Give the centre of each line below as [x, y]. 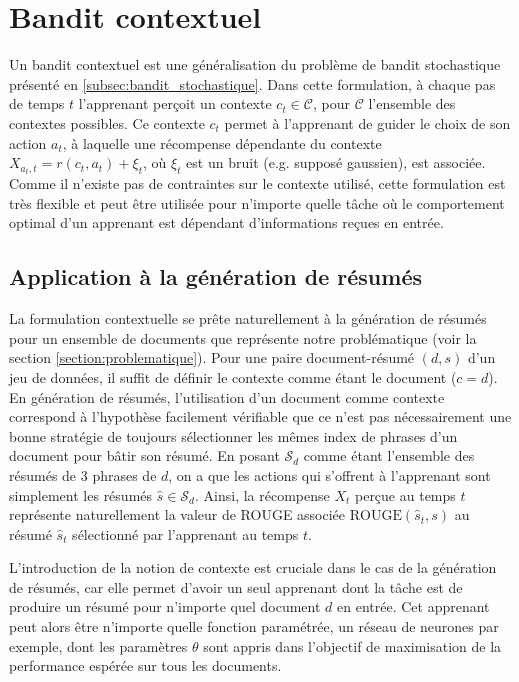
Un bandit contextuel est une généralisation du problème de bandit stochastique [255, 64]
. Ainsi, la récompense [262, 494]
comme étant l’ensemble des [389, 455]
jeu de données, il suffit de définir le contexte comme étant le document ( [233, 376]
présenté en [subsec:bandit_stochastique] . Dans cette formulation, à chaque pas [252, 83]
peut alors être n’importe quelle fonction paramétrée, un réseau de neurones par [254, 626]
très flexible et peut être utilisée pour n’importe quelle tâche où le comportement [257, 202]
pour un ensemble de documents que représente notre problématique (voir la [243, 337]
